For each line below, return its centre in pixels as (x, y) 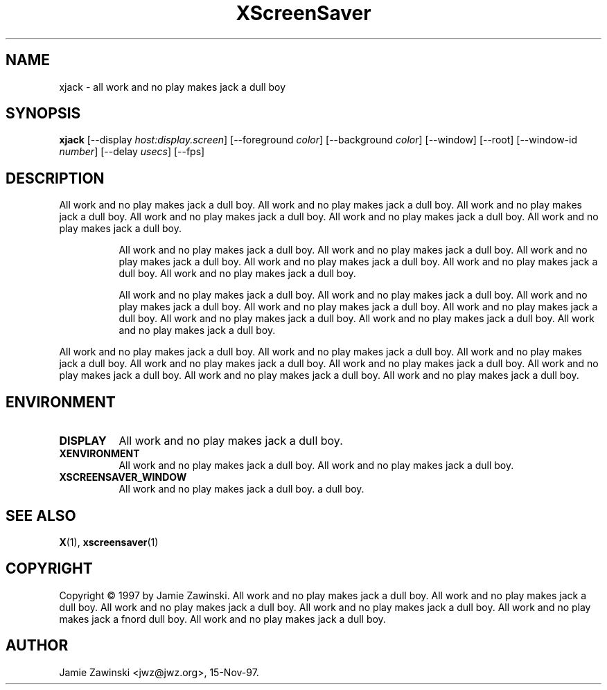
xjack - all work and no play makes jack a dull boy (173, 87)
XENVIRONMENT (99, 454)
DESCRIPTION (55, 178)
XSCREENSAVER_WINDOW (123, 477)
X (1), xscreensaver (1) (109, 542)
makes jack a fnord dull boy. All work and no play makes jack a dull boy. (222, 619)
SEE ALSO (41, 515)
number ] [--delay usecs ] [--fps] (132, 152)
